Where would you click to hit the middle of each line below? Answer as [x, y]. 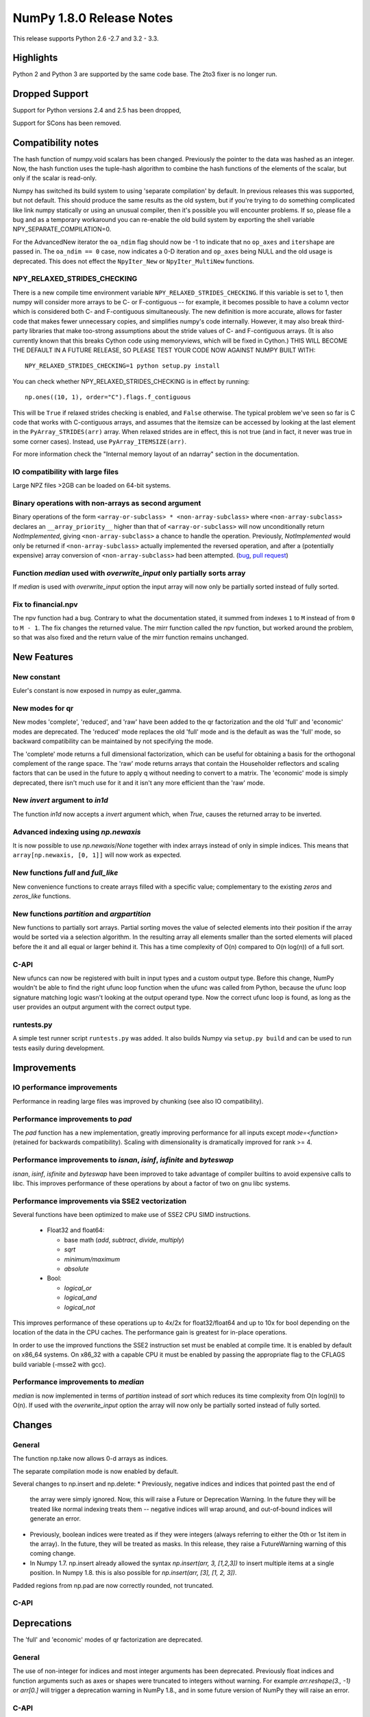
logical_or [78, 1288]
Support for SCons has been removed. [67, 123]
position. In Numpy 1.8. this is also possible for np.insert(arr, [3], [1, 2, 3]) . [133, 1573]
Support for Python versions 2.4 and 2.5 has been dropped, [97, 111]
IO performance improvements [65, 1087]
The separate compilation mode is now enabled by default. [96, 1471]
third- [337, 321]
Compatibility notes [56, 143]
